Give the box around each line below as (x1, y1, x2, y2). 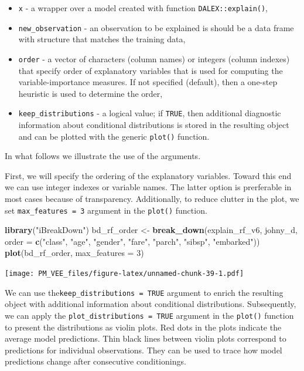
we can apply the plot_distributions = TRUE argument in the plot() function (5, 309, 294, 321)
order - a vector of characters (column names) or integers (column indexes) (18, 52, 290, 65)
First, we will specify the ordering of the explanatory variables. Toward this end (5, 169, 292, 181)
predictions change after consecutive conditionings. (5, 355, 186, 367)
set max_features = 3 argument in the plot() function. (5, 204, 207, 216)
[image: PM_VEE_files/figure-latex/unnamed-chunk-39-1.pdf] (5, 269, 244, 278)
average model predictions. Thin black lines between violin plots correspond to (5, 332, 286, 345)
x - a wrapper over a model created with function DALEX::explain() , (18, 2, 268, 14)
